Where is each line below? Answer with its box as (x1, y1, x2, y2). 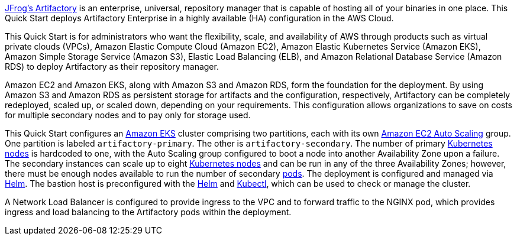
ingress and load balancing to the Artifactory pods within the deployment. (5, 207, 292, 217)
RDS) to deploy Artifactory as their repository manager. (5, 61, 219, 72)
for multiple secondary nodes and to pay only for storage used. (5, 110, 251, 120)
